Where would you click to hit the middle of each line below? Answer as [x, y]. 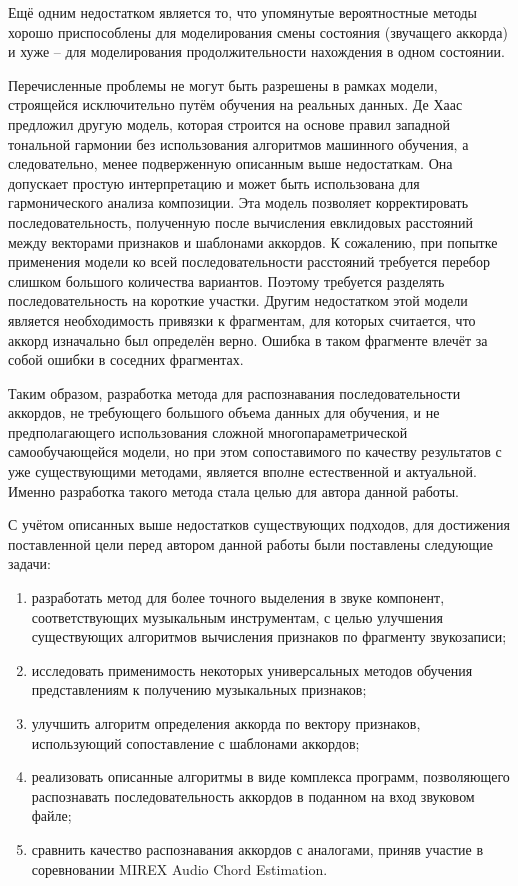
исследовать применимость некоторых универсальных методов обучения [252, 669]
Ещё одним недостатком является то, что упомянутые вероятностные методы [243, 12]
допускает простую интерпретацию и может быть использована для [214, 182]
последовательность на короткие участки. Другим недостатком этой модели [238, 300]
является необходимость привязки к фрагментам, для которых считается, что [242, 319]
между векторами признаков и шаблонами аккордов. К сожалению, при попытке [253, 241]
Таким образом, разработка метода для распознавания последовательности [234, 392]
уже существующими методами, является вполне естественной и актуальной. [242, 471]
